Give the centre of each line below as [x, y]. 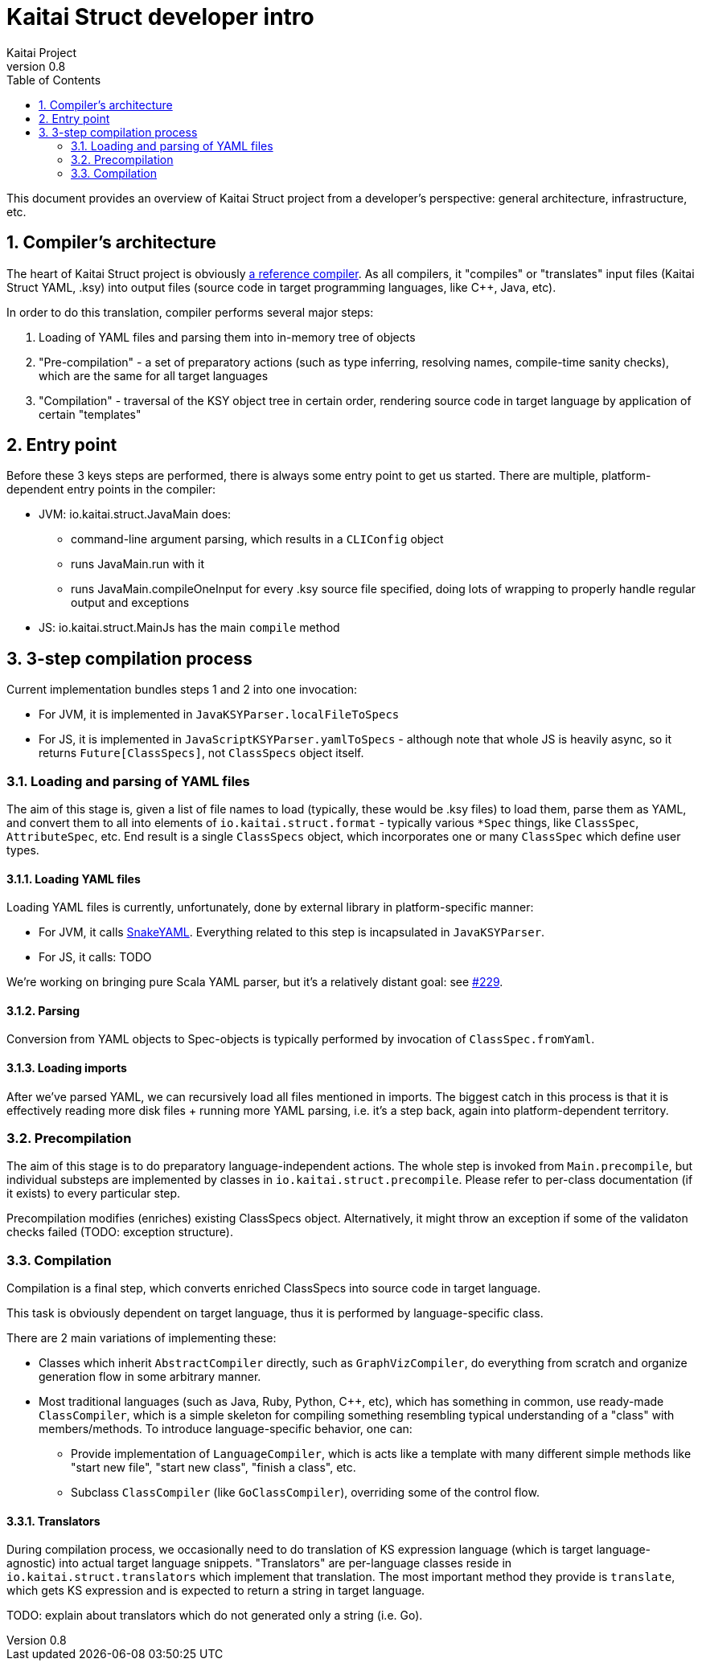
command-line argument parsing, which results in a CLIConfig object [257, 539]
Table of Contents [54, 80]
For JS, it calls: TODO [95, 957]
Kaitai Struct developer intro [160, 17]
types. [23, 850]
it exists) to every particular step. [94, 1194]
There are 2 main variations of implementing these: [142, 1338]
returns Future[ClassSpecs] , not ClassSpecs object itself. [201, 753]
